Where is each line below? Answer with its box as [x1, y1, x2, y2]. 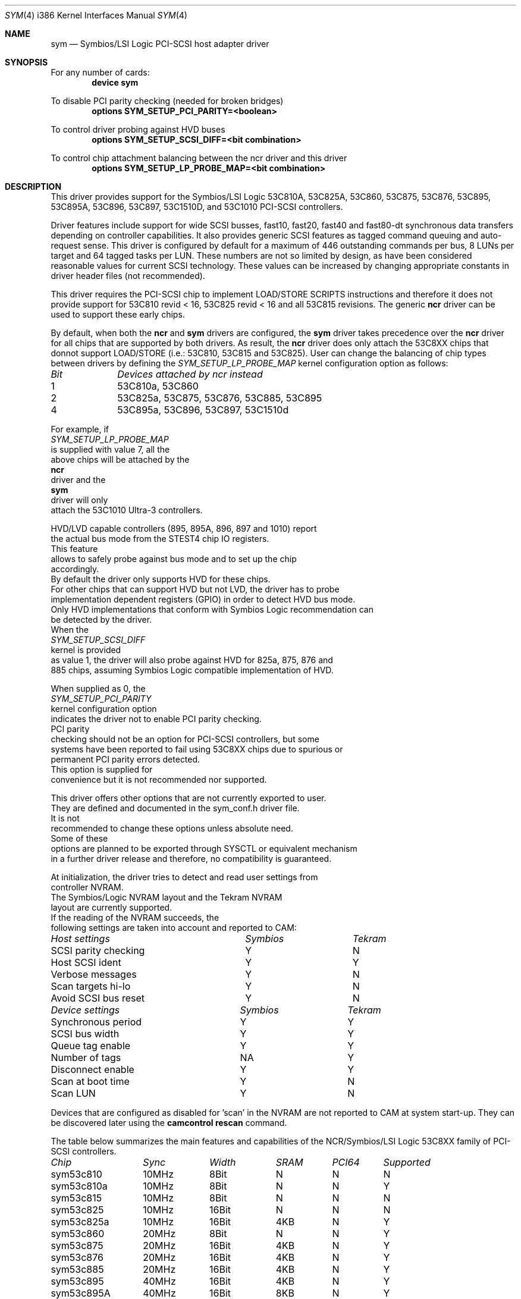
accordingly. [51, 564, 99, 574]
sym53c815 [51, 1192, 102, 1204]
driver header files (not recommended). [51, 271, 205, 281]
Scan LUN [51, 1087, 96, 1099]
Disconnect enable [51, 1063, 134, 1075]
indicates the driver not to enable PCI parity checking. [51, 714, 262, 724]
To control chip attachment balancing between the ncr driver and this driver [51, 153, 347, 163]
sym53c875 [51, 1240, 103, 1251]
